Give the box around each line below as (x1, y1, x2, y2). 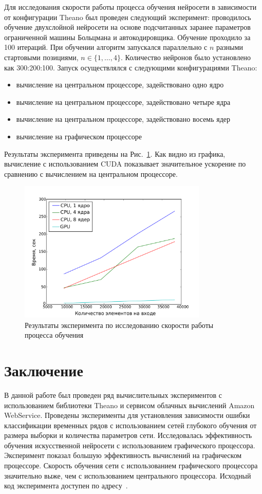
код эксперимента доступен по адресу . (4, 480, 128, 491)
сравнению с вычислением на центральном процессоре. (4, 168, 178, 179)
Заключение (4, 359, 83, 380)
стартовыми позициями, (4, 51, 79, 62)
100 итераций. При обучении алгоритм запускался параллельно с (4, 42, 208, 52)
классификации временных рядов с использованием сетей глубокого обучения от (4, 419, 257, 430)
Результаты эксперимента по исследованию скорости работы (25, 319, 214, 330)
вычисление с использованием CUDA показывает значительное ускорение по (4, 158, 246, 169)
